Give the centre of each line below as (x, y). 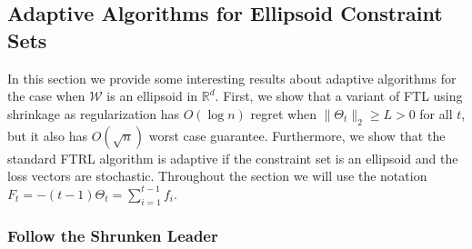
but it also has (48, 135)
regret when (283, 113)
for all (436, 113)
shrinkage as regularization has (93, 113)
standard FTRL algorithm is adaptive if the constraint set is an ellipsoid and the (233, 158)
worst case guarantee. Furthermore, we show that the (297, 135)
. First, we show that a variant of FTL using (339, 96)
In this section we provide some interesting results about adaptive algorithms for (232, 78)
